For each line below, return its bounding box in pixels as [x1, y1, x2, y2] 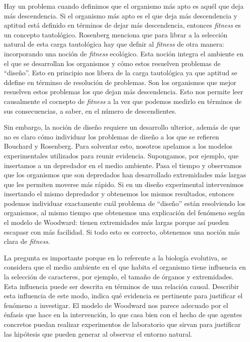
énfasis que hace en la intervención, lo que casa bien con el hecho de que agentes [4, 309, 242, 320]
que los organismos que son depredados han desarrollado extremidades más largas [4, 170, 246, 180]
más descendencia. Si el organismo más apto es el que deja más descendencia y [4, 10, 237, 20]
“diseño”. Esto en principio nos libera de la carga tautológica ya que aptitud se [4, 68, 237, 78]
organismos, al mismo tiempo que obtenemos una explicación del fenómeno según [4, 207, 245, 218]
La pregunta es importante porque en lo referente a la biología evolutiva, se [4, 252, 227, 262]
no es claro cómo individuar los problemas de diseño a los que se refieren [4, 131, 219, 141]
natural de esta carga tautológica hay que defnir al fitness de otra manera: [4, 39, 224, 49]
